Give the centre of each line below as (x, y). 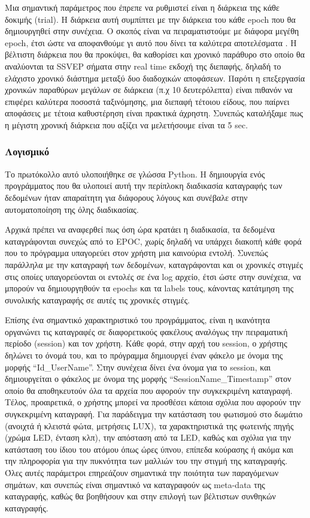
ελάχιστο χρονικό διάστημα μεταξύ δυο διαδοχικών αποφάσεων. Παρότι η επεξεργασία (155, 78)
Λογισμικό (27, 151)
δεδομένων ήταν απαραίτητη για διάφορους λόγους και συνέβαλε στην (126, 197)
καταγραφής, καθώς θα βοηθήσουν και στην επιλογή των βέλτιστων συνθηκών (140, 496)
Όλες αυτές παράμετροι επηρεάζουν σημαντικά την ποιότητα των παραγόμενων (142, 472)
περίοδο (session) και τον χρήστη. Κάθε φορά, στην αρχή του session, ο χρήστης (146, 343)
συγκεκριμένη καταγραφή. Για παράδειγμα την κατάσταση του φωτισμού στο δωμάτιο (154, 414)
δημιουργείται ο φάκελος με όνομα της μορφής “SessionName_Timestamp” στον (148, 379)
